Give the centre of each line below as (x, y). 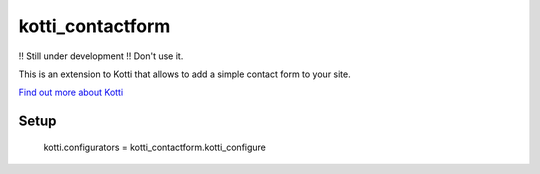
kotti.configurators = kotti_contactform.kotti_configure (155, 147)
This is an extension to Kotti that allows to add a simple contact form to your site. (185, 74)
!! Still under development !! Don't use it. (101, 56)
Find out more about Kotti (71, 92)
